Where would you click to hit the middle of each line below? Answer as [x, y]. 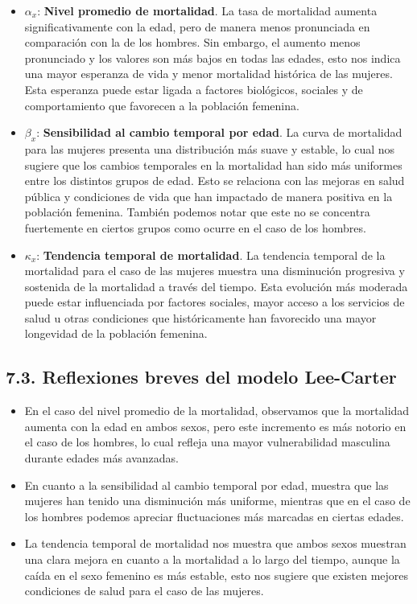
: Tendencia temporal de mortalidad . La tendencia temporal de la [211, 255]
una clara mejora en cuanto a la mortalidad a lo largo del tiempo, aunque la [212, 559]
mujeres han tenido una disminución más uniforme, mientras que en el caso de [217, 501]
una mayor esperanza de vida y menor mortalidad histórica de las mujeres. [208, 74]
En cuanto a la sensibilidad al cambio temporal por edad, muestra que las [206, 485]
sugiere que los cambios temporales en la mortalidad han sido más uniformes [213, 164]
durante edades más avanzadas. [101, 458]
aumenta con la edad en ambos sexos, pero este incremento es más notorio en [215, 426]
